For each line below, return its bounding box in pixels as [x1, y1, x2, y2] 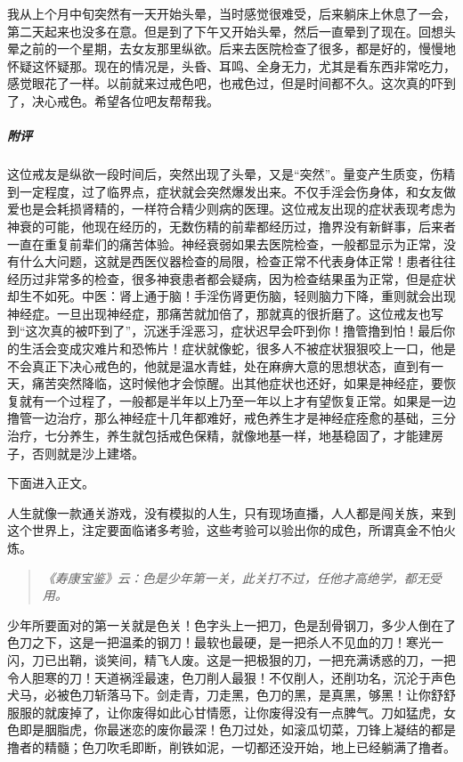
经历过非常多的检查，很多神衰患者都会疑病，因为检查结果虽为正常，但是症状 [7, 269, 456, 288]
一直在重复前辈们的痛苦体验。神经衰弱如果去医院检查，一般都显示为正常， [7, 234, 443, 253]
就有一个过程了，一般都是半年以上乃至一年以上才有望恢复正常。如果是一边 [19, 391, 456, 409]
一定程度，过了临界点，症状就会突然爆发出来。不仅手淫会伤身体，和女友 [19, 182, 443, 200]
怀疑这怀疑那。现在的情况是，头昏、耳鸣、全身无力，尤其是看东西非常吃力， [7, 56, 456, 75]
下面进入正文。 [7, 474, 94, 492]
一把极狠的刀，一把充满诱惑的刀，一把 [231, 650, 456, 669]
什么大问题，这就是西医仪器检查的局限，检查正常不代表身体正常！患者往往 [19, 252, 456, 271]
